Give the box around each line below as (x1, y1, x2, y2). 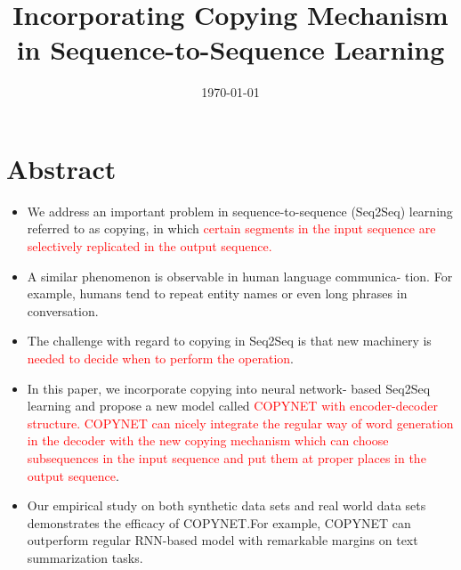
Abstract (6, 150, 117, 186)
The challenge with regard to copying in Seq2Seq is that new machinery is (27, 331, 432, 350)
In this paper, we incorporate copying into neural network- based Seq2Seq (27, 379, 431, 397)
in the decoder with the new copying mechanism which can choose (27, 431, 389, 450)
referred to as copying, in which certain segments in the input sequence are (27, 219, 436, 238)
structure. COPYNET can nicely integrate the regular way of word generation (27, 413, 454, 432)
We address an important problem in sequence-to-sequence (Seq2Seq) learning (27, 201, 453, 220)
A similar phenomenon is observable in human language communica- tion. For (27, 266, 453, 285)
